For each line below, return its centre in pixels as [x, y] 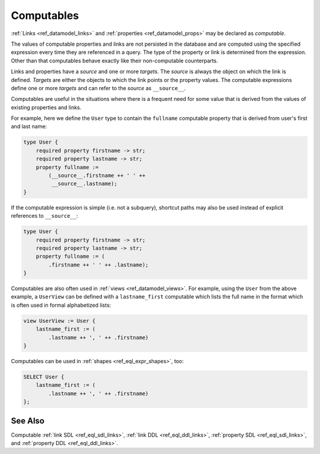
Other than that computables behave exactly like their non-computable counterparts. [115, 61]
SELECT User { [44, 377]
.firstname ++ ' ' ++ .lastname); [98, 265]
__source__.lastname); [84, 184]
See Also [28, 420]
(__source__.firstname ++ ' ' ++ [97, 175]
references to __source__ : [44, 216]
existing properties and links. [46, 107]
